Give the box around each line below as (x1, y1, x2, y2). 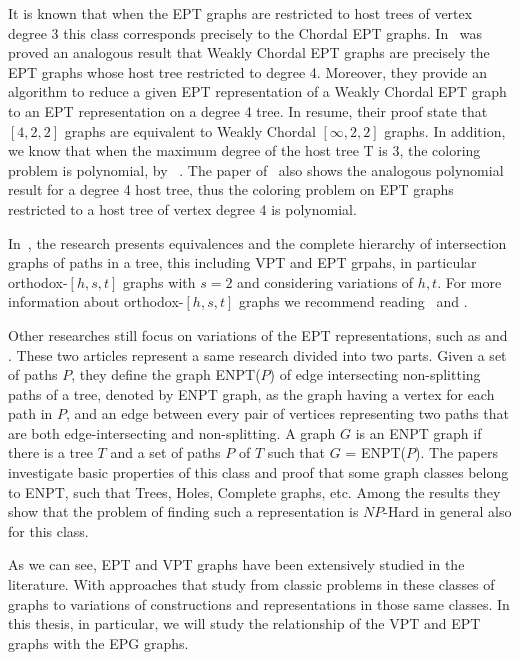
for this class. (8, 520, 89, 541)
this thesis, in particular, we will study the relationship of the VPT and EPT (8, 613, 481, 634)
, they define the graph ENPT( (71, 364, 261, 385)
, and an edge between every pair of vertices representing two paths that (66, 403, 509, 424)
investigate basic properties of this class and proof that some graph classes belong (8, 462, 509, 483)
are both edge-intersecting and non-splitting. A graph (8, 422, 336, 443)
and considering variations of (237, 271, 414, 292)
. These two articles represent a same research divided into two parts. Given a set (8, 344, 507, 365)
